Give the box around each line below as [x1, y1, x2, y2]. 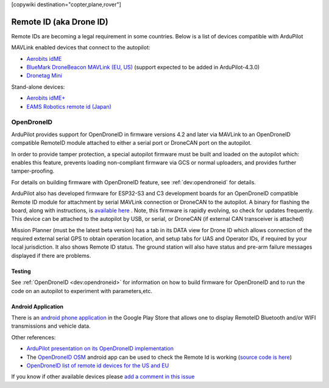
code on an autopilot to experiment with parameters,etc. [11, 287, 152, 294]
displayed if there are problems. [11, 252, 91, 259]
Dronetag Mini [26, 72, 62, 79]
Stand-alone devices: [11, 83, 65, 91]
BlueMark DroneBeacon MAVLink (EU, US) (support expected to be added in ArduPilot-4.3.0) [26, 64, 260, 71]
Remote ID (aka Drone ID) [11, 16, 109, 27]
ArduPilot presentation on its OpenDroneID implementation [26, 345, 174, 352]
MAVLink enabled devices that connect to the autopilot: [11, 44, 150, 51]
